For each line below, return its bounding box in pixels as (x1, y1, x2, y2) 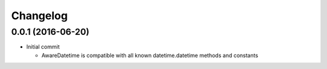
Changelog (11, 9, 68, 22)
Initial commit (26, 43, 60, 50)
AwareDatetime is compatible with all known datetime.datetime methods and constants (41, 52, 259, 59)
